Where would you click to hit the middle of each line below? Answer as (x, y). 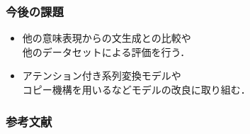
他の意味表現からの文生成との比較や (107, 38)
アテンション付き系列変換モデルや (102, 76)
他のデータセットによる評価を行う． (106, 51)
